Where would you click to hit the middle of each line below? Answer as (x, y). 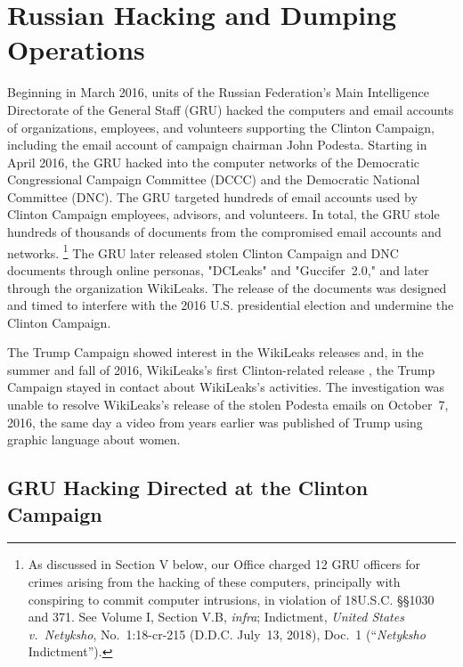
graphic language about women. (94, 439)
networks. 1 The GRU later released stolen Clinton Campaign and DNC (203, 251)
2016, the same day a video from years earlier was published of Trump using (215, 422)
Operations (76, 49)
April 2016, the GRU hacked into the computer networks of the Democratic (214, 162)
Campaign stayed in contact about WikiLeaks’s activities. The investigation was (226, 387)
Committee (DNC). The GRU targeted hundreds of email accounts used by (212, 196)
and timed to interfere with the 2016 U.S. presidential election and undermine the (231, 305)
